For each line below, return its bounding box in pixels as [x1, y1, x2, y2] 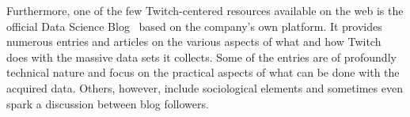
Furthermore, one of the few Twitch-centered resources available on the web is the [6, 2, 404, 18]
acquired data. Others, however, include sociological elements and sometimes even [6, 79, 403, 96]
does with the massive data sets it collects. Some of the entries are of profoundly [6, 48, 397, 65]
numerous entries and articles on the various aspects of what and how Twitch [6, 33, 382, 50]
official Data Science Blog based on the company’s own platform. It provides [6, 17, 382, 34]
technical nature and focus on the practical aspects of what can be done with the [6, 64, 400, 81]
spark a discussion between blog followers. [6, 95, 209, 111]
